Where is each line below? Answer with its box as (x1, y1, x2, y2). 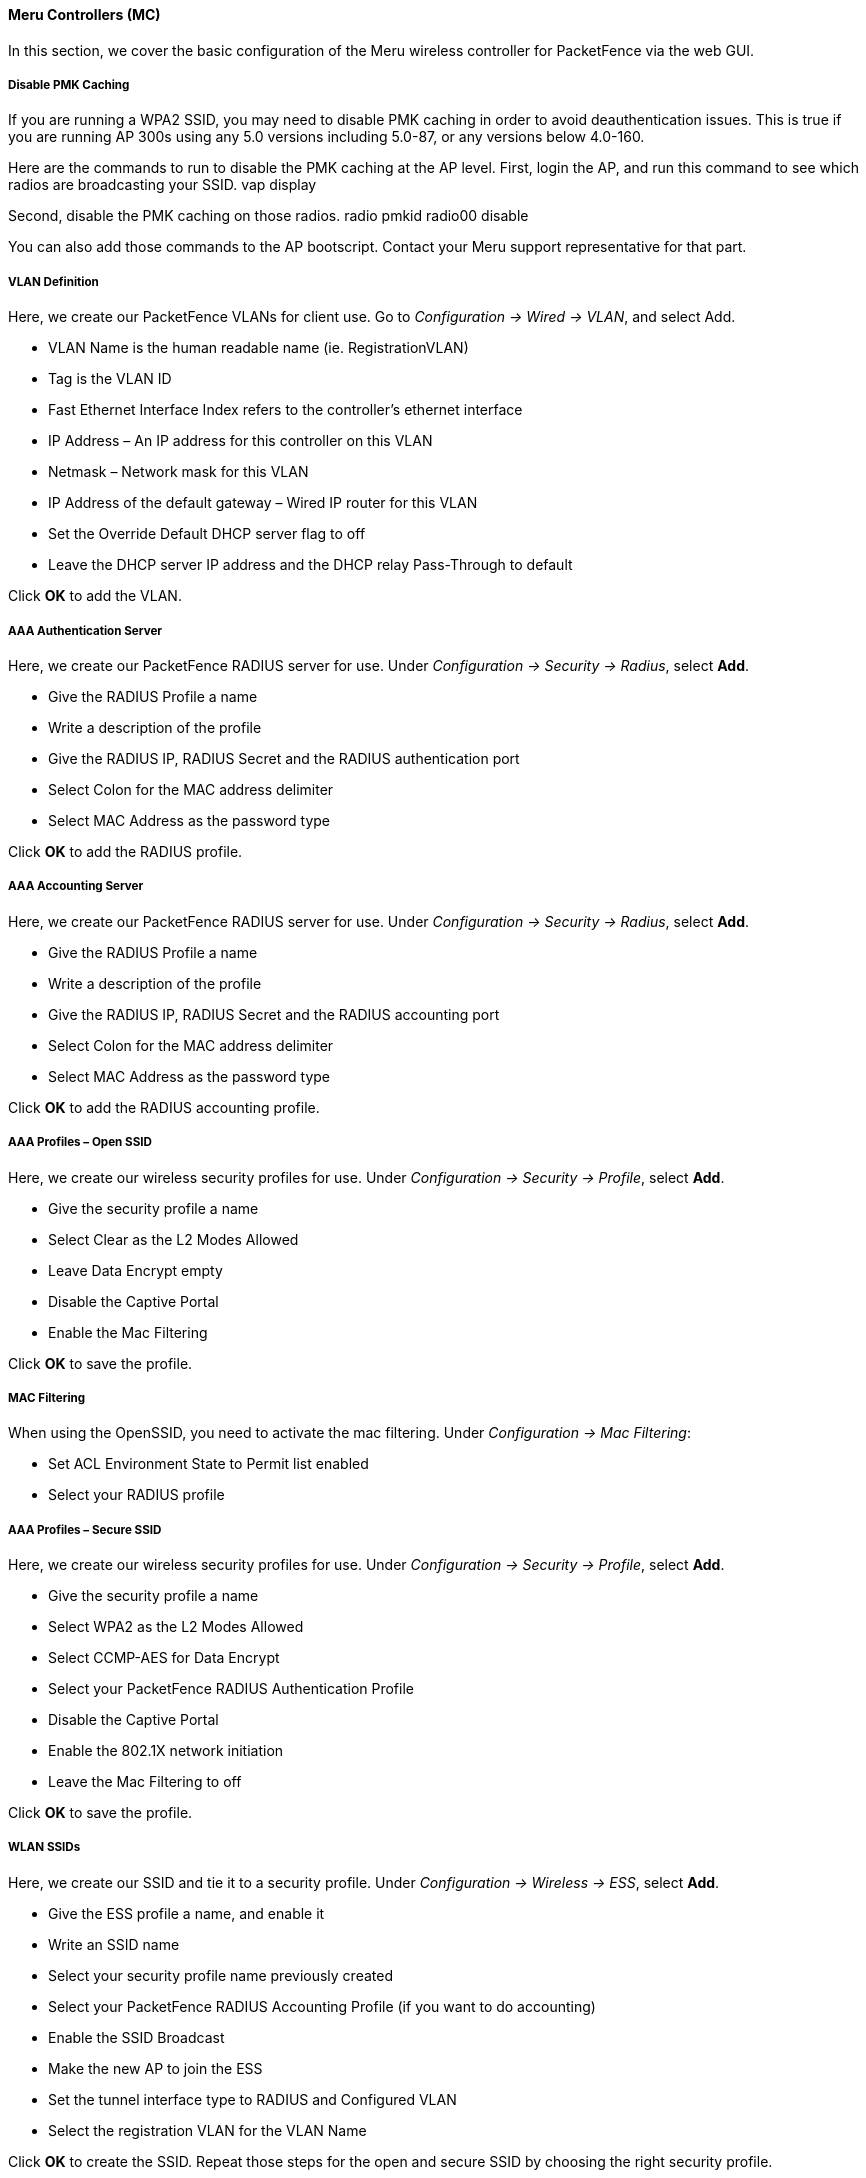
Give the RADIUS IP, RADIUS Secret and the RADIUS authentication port (48, 749, 520, 767)
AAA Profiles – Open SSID (8, 1135, 152, 1150)
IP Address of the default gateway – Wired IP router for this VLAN (48, 494, 478, 512)
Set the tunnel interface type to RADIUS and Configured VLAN (48, 2090, 457, 2108)
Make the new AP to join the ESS (48, 2059, 263, 2077)
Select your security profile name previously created (48, 1966, 393, 1984)
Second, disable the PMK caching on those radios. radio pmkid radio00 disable (8, 207, 529, 225)
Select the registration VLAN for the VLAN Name (48, 2121, 367, 2139)
